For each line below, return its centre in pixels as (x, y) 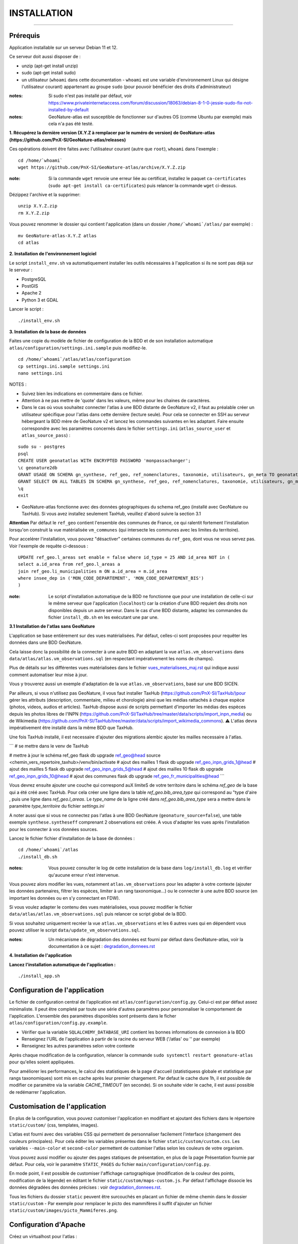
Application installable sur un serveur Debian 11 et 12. (63, 48)
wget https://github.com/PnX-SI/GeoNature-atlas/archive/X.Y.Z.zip (102, 167)
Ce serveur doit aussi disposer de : (45, 57)
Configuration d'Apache (47, 1225)
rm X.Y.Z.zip (34, 213)
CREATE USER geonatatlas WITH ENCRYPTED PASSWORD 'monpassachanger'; (105, 461)
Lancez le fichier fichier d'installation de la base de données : (72, 838)
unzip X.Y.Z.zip (38, 206)
